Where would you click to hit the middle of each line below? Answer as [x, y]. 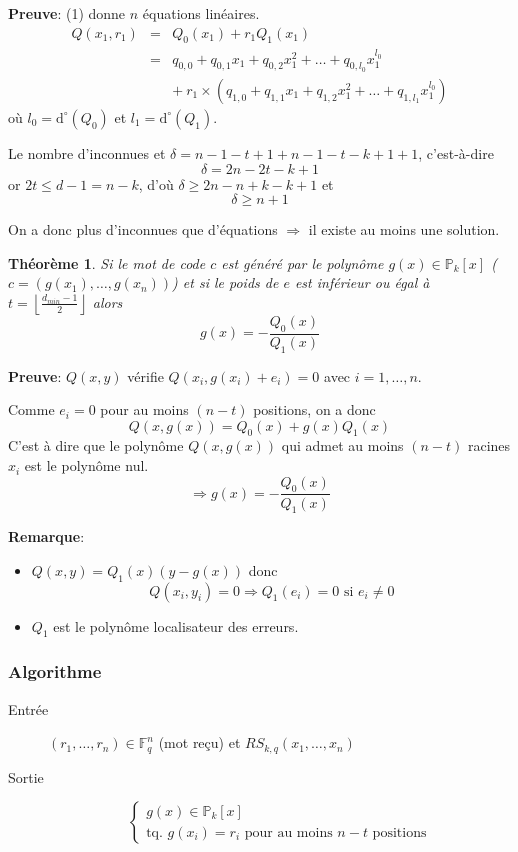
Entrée [28, 708]
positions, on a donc [314, 409]
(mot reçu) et [199, 742]
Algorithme [55, 671]
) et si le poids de [225, 282]
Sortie [26, 776]
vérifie [145, 375]
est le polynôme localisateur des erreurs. [176, 625]
